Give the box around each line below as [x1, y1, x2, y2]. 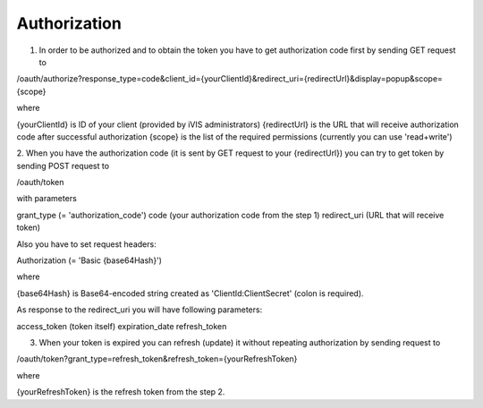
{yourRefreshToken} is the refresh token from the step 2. [16, 387, 225, 397]
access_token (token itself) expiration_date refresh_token [16, 320, 227, 331]
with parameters [16, 193, 78, 204]
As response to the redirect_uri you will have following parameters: [16, 304, 263, 315]
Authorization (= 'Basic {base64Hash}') [16, 255, 163, 266]
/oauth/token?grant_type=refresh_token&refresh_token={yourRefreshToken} [16, 353, 298, 364]
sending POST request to [16, 160, 110, 171]
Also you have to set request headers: [16, 238, 157, 250]
